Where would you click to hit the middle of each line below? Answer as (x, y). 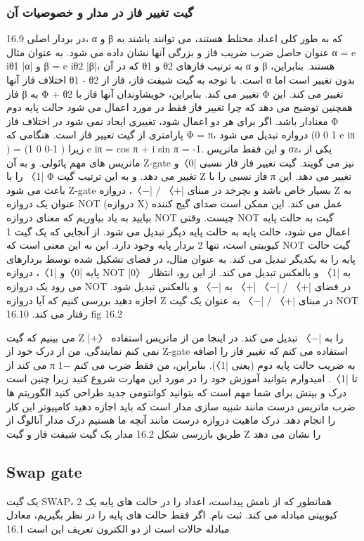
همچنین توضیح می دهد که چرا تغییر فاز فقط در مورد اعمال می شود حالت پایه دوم (180, 107)
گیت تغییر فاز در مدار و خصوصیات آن (100, 12)
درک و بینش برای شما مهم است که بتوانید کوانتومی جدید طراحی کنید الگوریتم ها (176, 392)
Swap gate (44, 471)
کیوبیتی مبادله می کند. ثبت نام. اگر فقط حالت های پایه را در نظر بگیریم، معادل (172, 515)
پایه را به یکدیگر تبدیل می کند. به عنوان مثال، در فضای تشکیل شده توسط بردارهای (181, 258)
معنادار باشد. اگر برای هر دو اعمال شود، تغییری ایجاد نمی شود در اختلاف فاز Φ (173, 120)
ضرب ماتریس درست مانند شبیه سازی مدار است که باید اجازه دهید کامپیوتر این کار (181, 406)
